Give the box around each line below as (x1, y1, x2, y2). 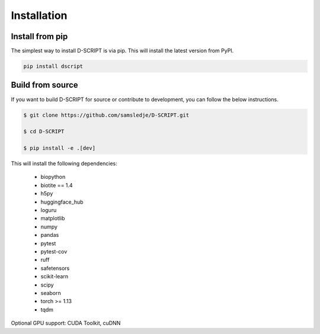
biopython (40, 174, 66, 181)
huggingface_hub (40, 198, 84, 205)
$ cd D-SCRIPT (23, 128, 65, 135)
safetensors (40, 264, 70, 272)
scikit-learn (40, 273, 68, 280)
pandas (40, 232, 59, 239)
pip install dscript (23, 63, 83, 70)
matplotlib (40, 215, 65, 222)
